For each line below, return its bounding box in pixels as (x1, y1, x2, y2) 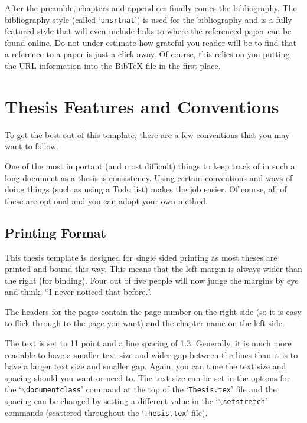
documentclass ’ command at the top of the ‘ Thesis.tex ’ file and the (25, 383, 277, 395)
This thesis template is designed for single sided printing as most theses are (5, 251, 277, 263)
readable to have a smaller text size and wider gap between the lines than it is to (5, 348, 298, 360)
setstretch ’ (223, 395, 267, 407)
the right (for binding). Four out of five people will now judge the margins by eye (5, 274, 299, 286)
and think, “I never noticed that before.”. (5, 286, 152, 298)
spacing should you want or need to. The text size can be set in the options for (5, 371, 290, 383)
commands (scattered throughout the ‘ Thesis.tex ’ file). (5, 406, 208, 418)
